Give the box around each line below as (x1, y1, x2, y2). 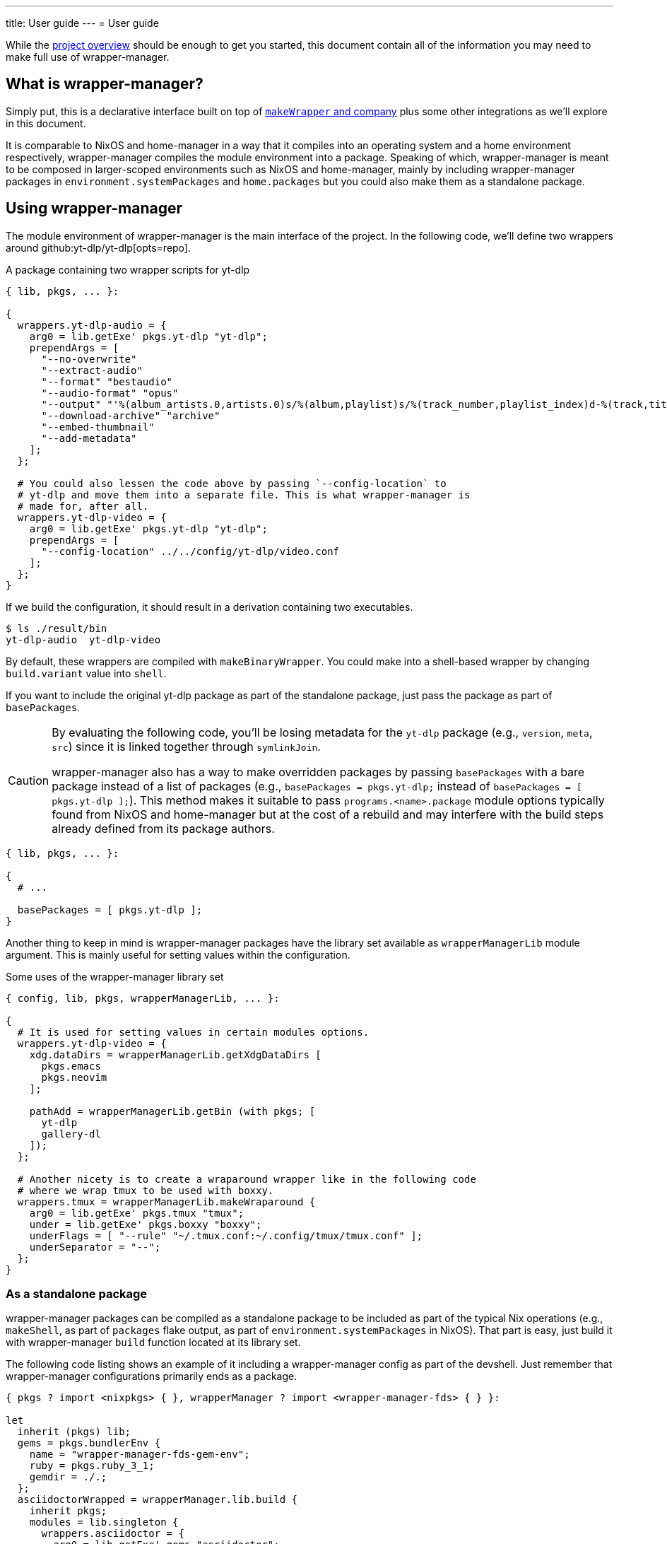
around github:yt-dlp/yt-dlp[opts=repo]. (6, 241, 191, 254)
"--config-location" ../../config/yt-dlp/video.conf (41, 545, 340, 557)
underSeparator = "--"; (29, 1241, 161, 1253)
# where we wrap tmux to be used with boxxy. (17, 1184, 274, 1196)
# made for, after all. (17, 500, 149, 512)
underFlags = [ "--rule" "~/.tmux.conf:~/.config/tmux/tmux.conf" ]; (29, 1229, 423, 1241)
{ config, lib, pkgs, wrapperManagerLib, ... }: (6, 992, 280, 1004)
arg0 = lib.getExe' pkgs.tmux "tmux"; (29, 1207, 244, 1219)
